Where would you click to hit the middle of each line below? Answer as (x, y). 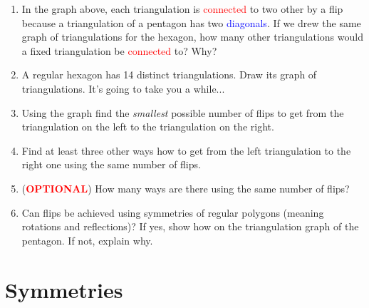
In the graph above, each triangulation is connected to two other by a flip (182, 9)
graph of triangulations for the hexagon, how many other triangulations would (192, 37)
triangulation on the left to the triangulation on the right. (148, 127)
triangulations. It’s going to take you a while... (123, 88)
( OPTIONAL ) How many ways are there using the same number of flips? (186, 188)
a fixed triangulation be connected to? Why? (119, 50)
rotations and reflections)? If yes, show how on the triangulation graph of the (190, 226)
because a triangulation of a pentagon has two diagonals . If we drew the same (191, 22)
